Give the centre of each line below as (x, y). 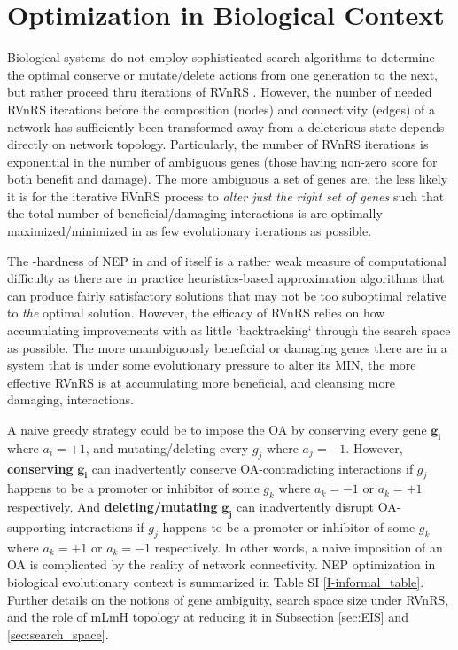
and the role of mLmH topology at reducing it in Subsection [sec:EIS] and (208, 617)
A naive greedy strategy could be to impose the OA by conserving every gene (217, 429)
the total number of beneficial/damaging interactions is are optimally (195, 213)
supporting (36, 526)
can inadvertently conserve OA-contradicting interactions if (252, 468)
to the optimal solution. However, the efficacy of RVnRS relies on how (196, 313)
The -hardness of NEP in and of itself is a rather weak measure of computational (227, 260)
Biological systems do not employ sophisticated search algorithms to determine (221, 57)
